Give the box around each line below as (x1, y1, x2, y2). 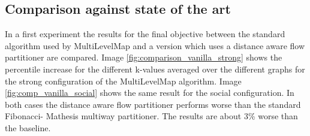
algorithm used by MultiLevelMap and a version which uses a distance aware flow (5, 39, 305, 52)
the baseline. (5, 121, 51, 134)
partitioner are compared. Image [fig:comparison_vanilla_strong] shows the (5, 51, 282, 64)
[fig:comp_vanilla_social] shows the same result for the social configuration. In (5, 86, 294, 99)
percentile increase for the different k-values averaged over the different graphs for (5, 62, 305, 75)
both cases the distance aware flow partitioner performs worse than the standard (5, 98, 301, 110)
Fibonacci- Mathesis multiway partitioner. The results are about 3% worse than (5, 110, 298, 122)
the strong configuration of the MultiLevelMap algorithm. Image (5, 74, 242, 87)
